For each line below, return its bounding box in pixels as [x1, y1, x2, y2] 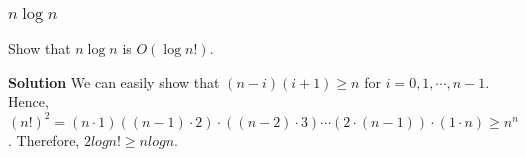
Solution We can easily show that [8, 71, 220, 92]
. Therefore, [8, 129, 80, 150]
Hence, [8, 91, 49, 112]
